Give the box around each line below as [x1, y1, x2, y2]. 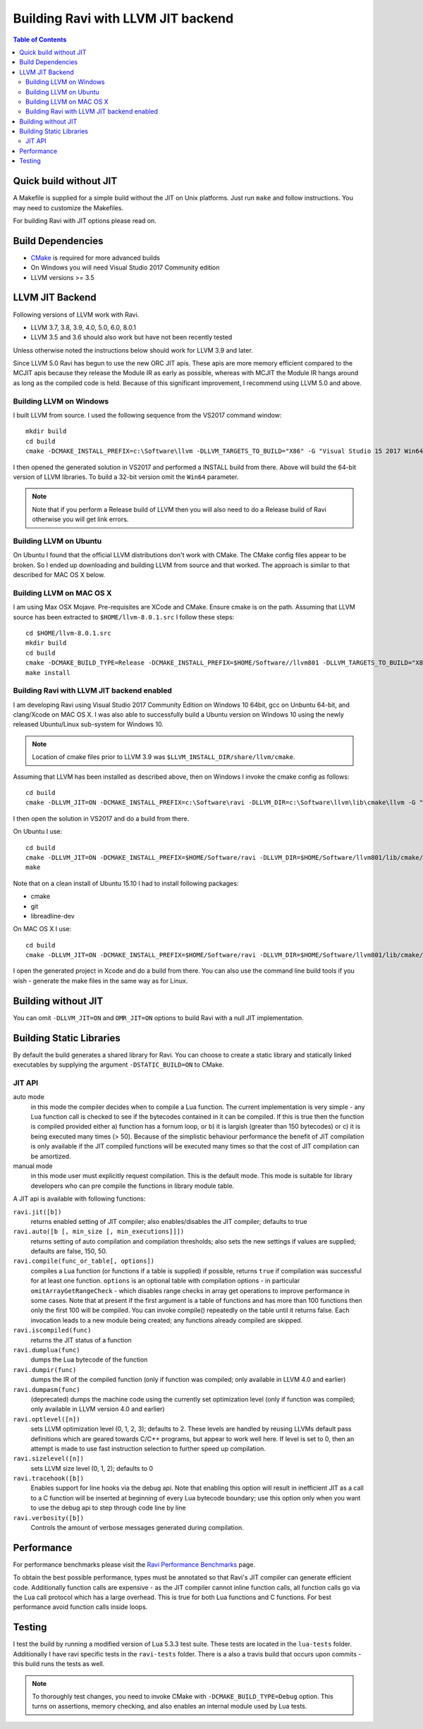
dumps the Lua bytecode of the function [30, 1355, 148, 1364]
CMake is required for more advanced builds [30, 253, 160, 262]
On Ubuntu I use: [13, 827, 63, 836]
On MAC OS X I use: [13, 925, 72, 933]
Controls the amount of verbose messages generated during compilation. [30, 1524, 244, 1532]
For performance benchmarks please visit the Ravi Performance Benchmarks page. [13, 1560, 256, 1569]
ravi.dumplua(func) [13, 1346, 80, 1354]
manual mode [13, 1161, 53, 1170]
